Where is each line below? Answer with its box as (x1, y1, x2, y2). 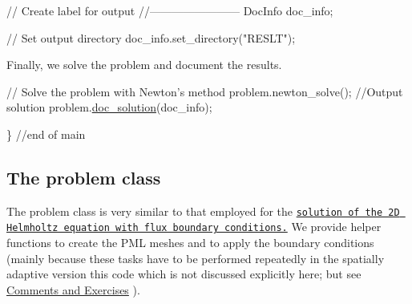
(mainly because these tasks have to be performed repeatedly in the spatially (6, 249, 385, 266)
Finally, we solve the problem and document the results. (6, 56, 282, 73)
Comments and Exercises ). (6, 281, 140, 298)
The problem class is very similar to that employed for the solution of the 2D (6, 202, 400, 219)
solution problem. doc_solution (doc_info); (6, 99, 212, 116)
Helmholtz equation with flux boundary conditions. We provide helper (6, 218, 382, 235)
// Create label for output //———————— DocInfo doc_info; (6, 2, 333, 18)
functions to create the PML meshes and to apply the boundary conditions (6, 234, 374, 251)
